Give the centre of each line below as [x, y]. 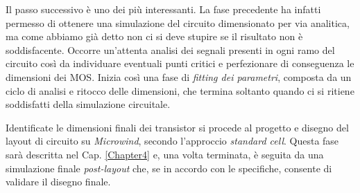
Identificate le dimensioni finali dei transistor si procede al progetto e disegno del [177, 127]
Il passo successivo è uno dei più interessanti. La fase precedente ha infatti [163, 9]
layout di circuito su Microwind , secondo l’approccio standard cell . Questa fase [172, 141]
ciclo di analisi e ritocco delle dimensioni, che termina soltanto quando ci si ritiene [180, 90]
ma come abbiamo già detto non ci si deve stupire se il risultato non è [154, 36]
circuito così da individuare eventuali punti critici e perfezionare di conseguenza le [180, 63]
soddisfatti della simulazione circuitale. [88, 104]
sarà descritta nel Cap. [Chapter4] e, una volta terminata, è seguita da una [165, 154]
